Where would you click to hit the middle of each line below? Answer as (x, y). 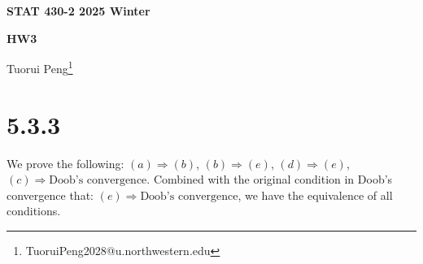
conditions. (34, 211)
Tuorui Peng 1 (40, 67)
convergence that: (50, 195)
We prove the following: (65, 163)
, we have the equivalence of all (315, 195)
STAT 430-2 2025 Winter (78, 11)
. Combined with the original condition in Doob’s (270, 179)
